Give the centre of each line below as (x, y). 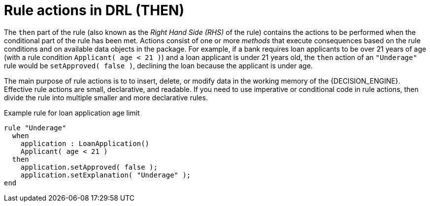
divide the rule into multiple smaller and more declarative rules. (106, 97)
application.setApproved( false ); (89, 167)
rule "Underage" (35, 128)
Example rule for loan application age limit (72, 113)
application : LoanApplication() (85, 143)
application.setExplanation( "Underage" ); (106, 175)
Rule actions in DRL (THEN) (94, 10)
